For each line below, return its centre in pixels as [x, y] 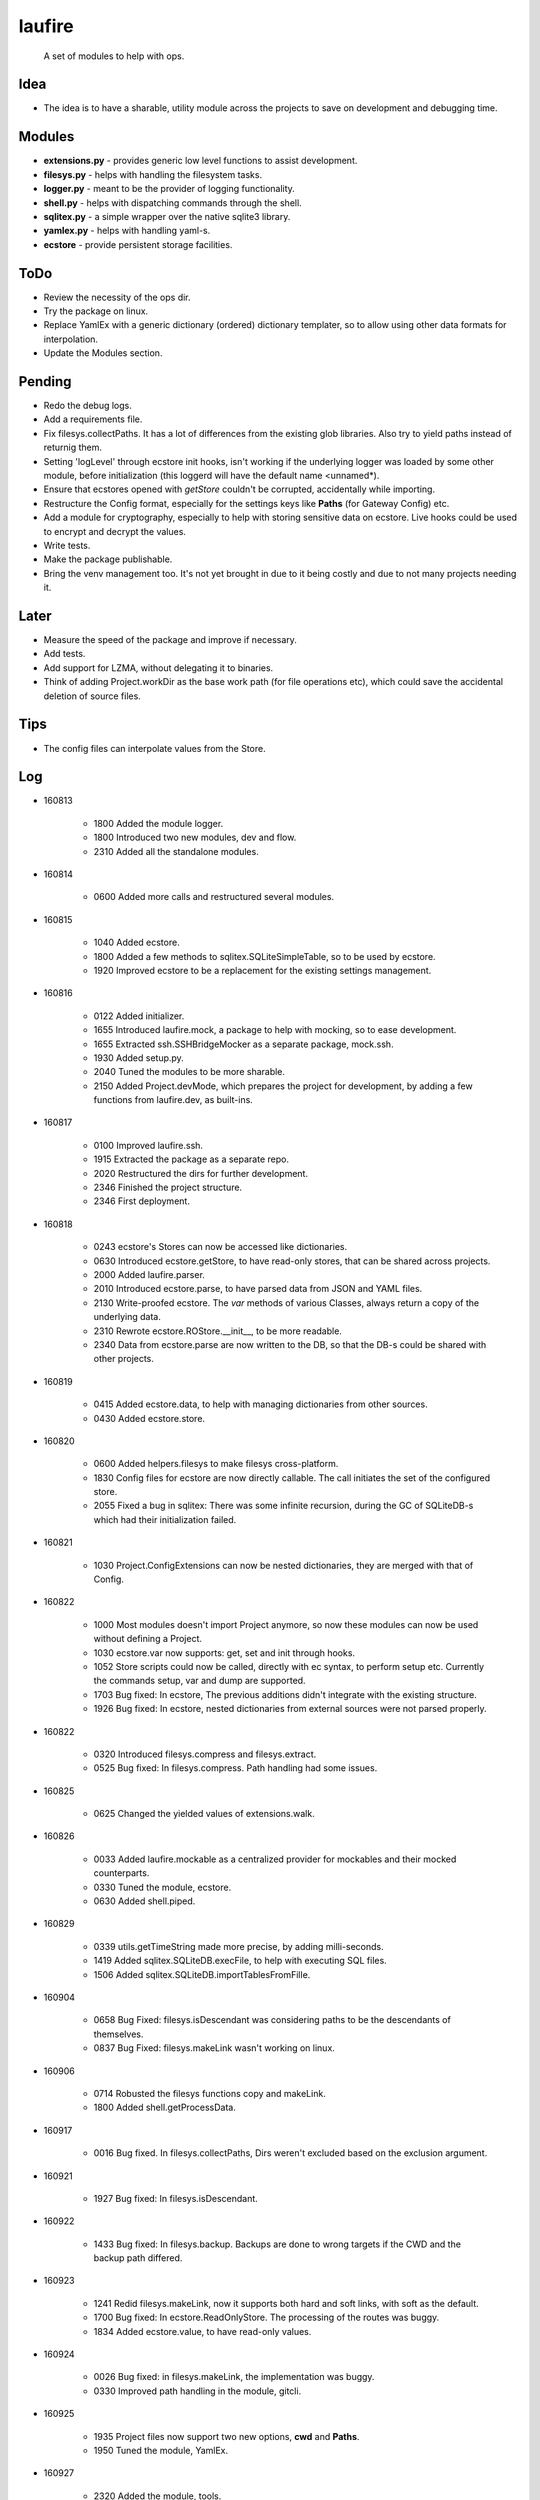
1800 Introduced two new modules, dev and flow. [195, 837]
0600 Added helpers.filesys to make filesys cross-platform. [216, 1464]
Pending [45, 381]
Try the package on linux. [96, 311]
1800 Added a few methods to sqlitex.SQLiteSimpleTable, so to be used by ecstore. [264, 956]
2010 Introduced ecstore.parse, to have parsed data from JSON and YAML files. [258, 1289]
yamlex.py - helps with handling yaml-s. [127, 231]
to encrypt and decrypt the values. [115, 531]
